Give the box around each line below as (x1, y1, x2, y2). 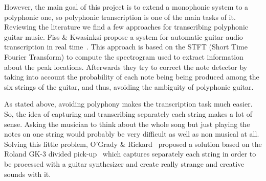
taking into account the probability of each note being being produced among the (4, 71, 259, 82)
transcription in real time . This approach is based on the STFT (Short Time (4, 41, 248, 52)
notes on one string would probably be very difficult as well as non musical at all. (4, 128, 259, 139)
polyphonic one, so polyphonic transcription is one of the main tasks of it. (4, 11, 236, 22)
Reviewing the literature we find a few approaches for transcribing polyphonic (4, 21, 249, 32)
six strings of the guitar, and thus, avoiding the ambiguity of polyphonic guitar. (4, 81, 254, 92)
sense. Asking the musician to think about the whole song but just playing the (4, 118, 250, 129)
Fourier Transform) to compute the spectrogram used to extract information (4, 51, 243, 62)
